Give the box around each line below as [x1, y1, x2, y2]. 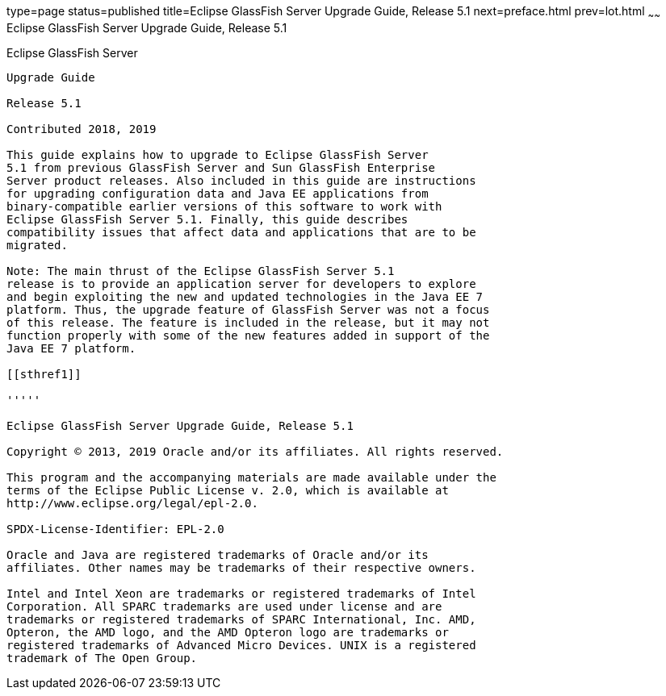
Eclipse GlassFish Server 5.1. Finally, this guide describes [6, 212, 408, 226]
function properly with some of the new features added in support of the [6, 328, 490, 342]
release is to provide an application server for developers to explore [6, 277, 476, 290]
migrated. [6, 238, 68, 252]
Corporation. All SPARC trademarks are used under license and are [6, 599, 442, 613]
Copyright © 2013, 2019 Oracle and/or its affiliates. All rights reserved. [6, 444, 504, 458]
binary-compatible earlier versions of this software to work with [6, 199, 442, 213]
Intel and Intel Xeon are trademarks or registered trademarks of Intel [6, 586, 476, 600]
